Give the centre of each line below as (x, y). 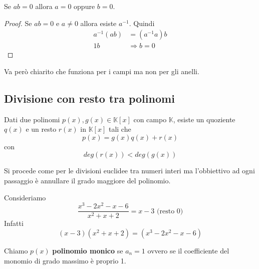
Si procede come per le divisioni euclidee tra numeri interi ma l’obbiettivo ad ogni (129, 171)
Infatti (14, 223)
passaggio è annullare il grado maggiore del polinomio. (87, 181)
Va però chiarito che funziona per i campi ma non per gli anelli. (102, 71)
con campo (150, 119)
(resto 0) (170, 211)
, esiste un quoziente (204, 119)
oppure (84, 6)
